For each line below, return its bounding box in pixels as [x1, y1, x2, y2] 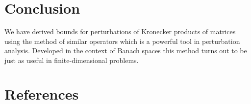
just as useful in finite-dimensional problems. [4, 55, 139, 65]
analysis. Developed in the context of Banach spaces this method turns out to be [4, 45, 247, 56]
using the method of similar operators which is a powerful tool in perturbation [4, 36, 240, 46]
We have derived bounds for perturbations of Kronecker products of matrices [4, 26, 236, 37]
